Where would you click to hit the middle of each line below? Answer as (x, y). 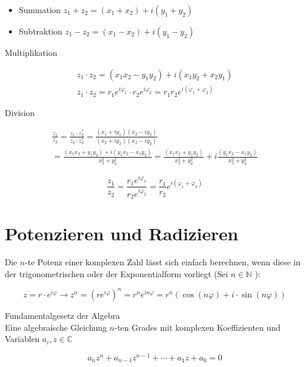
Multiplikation (31, 52)
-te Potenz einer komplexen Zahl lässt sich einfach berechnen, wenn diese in (163, 262)
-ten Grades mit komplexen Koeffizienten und (197, 327)
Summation (40, 10)
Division (20, 112)
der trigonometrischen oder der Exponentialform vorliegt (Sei (116, 273)
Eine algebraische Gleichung (56, 327)
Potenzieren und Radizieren (122, 233)
